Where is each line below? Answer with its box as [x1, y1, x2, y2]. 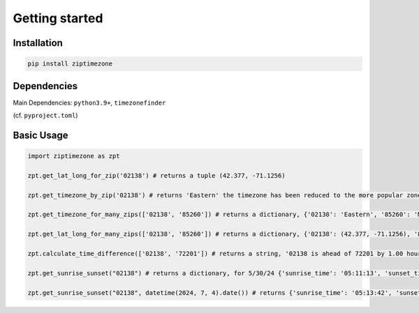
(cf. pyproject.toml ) [13, 112, 78, 120]
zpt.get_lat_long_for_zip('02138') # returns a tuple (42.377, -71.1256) [27, 171, 286, 179]
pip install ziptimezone [27, 60, 113, 68]
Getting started [13, 10, 103, 26]
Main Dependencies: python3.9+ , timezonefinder [13, 98, 166, 107]
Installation [13, 37, 63, 49]
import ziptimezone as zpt [27, 152, 120, 160]
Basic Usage [13, 129, 68, 141]
